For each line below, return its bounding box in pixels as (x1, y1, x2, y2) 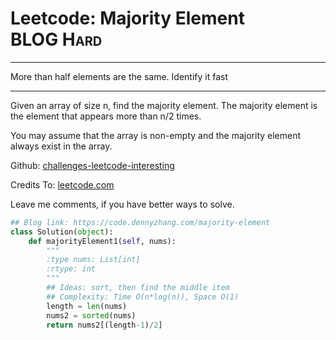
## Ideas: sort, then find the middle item (46, 283, 230, 293)
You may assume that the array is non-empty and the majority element (10, 129, 302, 141)
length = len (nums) (46, 301, 128, 311)
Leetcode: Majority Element (10, 7, 245, 30)
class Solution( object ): (10, 227, 114, 237)
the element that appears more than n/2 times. (10, 110, 202, 122)
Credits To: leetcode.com (10, 178, 115, 191)
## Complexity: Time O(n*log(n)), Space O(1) (46, 292, 240, 302)
